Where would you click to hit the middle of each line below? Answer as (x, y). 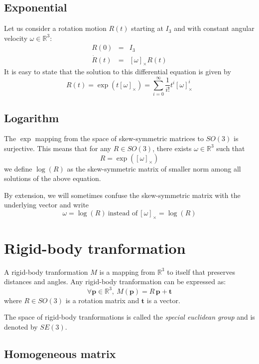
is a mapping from (127, 272)
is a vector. (163, 300)
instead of (123, 213)
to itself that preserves (201, 272)
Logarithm (31, 117)
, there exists (172, 148)
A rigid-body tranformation (46, 272)
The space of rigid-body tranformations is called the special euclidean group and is (129, 317)
